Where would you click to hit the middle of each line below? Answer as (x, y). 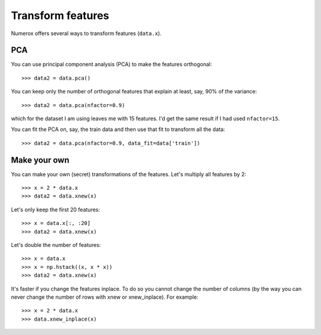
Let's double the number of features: (56, 245)
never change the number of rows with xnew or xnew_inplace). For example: (105, 297)
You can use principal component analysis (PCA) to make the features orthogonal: (111, 64)
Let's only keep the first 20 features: (56, 209)
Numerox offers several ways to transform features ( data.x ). (86, 33)
